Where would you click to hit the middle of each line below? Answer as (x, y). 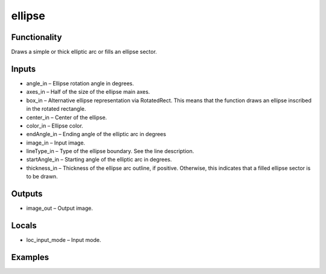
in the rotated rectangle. (56, 109)
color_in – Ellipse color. (55, 126)
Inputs (24, 69)
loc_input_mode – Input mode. (64, 240)
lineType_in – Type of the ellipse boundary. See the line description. (110, 151)
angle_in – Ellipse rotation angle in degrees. (80, 83)
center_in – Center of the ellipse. (67, 117)
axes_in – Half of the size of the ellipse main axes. (88, 92)
